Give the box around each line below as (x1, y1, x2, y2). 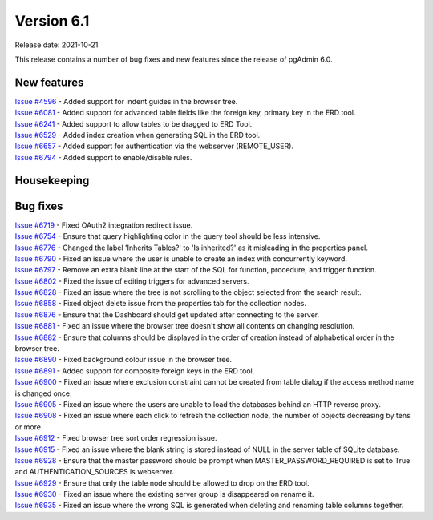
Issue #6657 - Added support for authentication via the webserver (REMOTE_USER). (14, 141, 294, 151)
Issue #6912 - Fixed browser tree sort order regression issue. (14, 433, 217, 443)
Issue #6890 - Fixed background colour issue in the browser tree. (14, 355, 233, 365)
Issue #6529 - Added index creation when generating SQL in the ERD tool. (14, 131, 261, 140)
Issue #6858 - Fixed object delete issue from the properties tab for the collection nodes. (14, 299, 307, 308)
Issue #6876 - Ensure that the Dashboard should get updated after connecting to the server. (14, 309, 320, 320)
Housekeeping (14, 173, 90, 187)
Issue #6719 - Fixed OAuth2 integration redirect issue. (14, 220, 193, 230)
